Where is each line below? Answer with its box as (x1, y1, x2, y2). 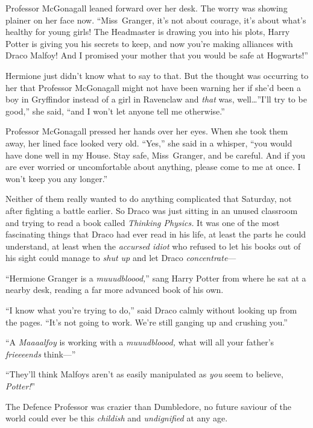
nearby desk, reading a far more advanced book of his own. (5, 283, 224, 296)
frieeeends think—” (5, 347, 76, 360)
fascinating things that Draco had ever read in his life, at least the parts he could (5, 228, 306, 241)
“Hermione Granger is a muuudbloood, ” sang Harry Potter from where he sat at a (5, 271, 306, 284)
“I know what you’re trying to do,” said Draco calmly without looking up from (5, 304, 297, 316)
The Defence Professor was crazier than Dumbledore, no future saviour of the (5, 400, 292, 412)
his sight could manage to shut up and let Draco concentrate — (5, 251, 236, 264)
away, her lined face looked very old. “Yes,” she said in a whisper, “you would (5, 136, 292, 149)
